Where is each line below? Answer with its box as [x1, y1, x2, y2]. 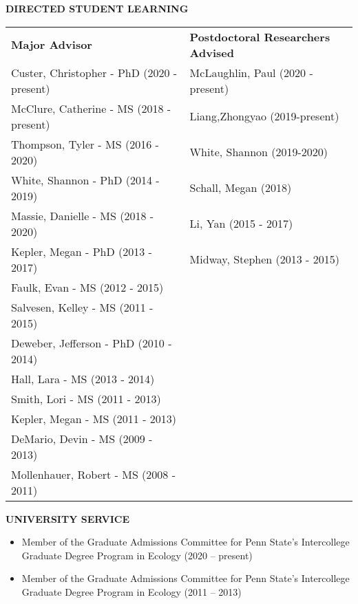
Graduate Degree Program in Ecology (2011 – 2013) [21, 584, 242, 598]
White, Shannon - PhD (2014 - [11, 171, 160, 188]
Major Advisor [11, 36, 92, 53]
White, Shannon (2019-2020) [189, 144, 328, 160]
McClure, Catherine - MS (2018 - [11, 100, 171, 116]
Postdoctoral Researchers [189, 28, 330, 45]
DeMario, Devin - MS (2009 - [11, 430, 153, 446]
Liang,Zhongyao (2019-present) [189, 108, 339, 125]
